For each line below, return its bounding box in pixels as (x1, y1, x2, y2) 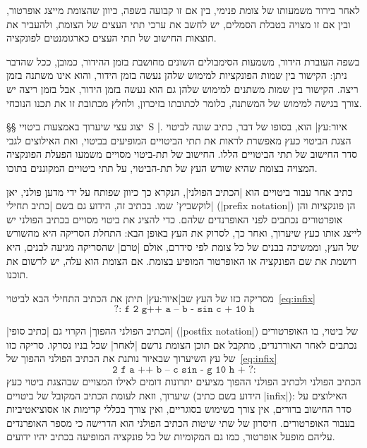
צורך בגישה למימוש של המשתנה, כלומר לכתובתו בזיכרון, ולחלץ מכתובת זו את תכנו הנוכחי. (6, 95, 362, 110)
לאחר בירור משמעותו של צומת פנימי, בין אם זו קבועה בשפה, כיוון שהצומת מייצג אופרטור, (6, 3, 360, 17)
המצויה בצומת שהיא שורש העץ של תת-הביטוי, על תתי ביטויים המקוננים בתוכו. (6, 160, 318, 175)
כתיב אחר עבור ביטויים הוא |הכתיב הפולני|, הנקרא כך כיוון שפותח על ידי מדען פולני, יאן (6, 184, 353, 199)
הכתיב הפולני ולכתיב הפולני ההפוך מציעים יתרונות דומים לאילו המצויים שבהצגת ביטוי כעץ (6, 374, 361, 389)
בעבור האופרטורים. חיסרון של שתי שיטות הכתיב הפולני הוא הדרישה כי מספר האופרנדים (6, 415, 355, 430)
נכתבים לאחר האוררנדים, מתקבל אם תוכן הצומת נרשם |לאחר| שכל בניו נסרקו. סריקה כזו (6, 337, 357, 351)
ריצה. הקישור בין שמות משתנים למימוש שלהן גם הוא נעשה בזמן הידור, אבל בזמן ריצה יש (6, 81, 359, 96)
